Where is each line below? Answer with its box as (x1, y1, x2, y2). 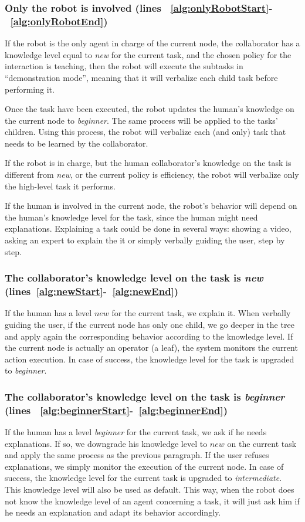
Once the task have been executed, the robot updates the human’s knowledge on (5, 103, 294, 115)
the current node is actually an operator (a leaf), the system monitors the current (5, 341, 298, 354)
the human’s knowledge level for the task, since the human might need (5, 211, 258, 223)
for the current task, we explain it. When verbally (111, 307, 291, 319)
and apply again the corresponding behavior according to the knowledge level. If (5, 330, 293, 342)
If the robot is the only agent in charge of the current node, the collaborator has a (5, 37, 300, 49)
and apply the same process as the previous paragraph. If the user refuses (5, 449, 269, 461)
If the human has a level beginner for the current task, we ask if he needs (5, 426, 267, 438)
